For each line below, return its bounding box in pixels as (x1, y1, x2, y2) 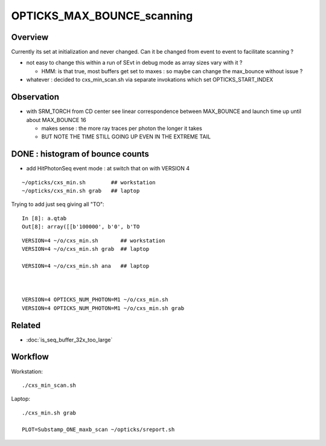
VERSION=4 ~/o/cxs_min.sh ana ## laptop (22, 262, 150, 269)
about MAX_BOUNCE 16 (26, 116, 87, 123)
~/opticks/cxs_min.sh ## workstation (22, 179, 156, 186)
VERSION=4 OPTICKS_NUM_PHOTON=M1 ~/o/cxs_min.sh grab (22, 305, 184, 311)
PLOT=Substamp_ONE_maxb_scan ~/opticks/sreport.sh (22, 426, 175, 433)
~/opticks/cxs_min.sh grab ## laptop (22, 187, 140, 194)
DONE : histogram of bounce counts (11, 149, 149, 160)
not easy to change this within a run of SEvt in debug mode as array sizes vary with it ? (26, 59, 243, 66)
